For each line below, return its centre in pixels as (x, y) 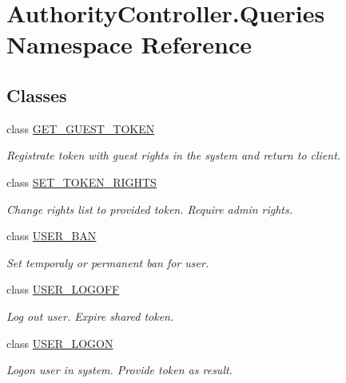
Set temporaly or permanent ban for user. (108, 262)
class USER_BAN (52, 236)
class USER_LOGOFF (63, 289)
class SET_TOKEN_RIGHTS (82, 182)
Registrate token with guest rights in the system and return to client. (174, 155)
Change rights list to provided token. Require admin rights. (150, 209)
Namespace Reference (129, 44)
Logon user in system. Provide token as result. (119, 370)
